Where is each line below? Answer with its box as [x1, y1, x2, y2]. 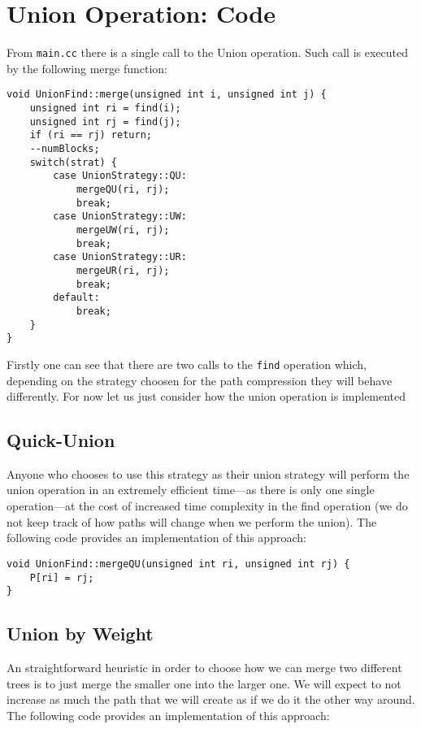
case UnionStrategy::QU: [53, 170, 187, 182]
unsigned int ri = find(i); [29, 102, 181, 115]
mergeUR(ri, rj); [76, 264, 170, 276]
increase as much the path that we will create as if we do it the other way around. [7, 691, 415, 708]
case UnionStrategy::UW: [53, 210, 187, 223]
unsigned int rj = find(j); [29, 115, 181, 128]
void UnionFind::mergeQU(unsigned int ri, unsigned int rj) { [7, 558, 350, 570]
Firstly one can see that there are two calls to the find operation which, [7, 355, 367, 372]
